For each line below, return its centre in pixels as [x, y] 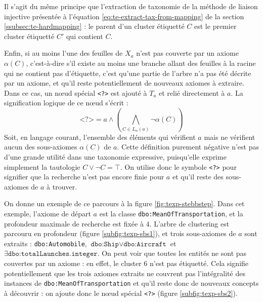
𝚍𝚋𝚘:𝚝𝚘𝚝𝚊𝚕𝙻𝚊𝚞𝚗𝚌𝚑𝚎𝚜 [39, 254]
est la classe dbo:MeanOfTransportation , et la [171, 213]
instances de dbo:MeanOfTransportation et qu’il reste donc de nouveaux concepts [131, 283]
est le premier [215, 26]
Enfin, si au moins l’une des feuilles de [63, 53]
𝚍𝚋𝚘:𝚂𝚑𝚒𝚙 [105, 244]
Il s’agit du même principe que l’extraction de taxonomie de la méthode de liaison [131, 6]
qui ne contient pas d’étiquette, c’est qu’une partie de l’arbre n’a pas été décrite [128, 73]
